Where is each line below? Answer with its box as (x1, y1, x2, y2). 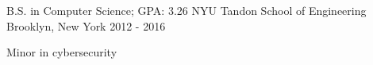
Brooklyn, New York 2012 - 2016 (6, 17, 166, 34)
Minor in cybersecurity (6, 44, 117, 60)
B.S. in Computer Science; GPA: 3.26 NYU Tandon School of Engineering (6, 2, 367, 18)
